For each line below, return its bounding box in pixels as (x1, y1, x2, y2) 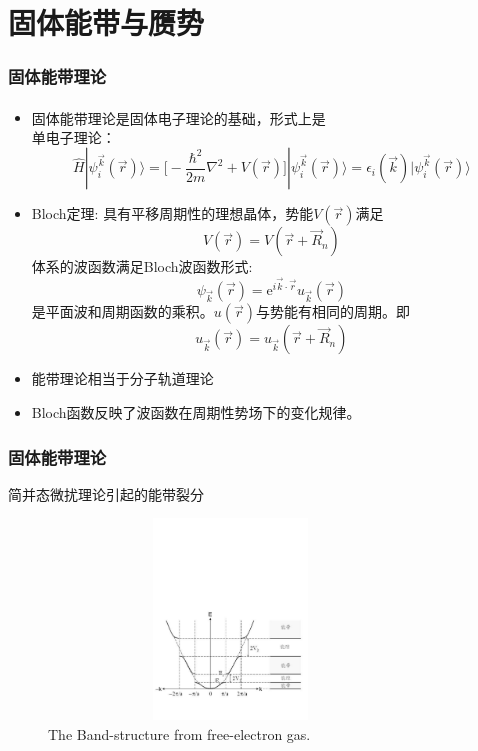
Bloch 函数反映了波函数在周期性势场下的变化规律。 (31, 402, 361, 423)
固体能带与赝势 (8, 2, 205, 43)
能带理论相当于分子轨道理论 (31, 368, 214, 389)
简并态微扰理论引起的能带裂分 (8, 483, 204, 504)
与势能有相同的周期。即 (256, 301, 411, 322)
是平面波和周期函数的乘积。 (31, 301, 214, 322)
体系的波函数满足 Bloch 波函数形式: (31, 256, 253, 277)
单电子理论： (31, 126, 116, 147)
